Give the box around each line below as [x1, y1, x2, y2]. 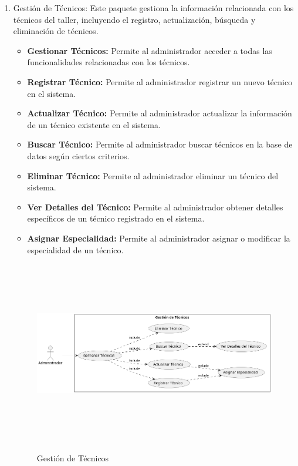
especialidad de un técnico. [27, 243, 124, 256]
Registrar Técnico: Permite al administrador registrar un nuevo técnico [27, 75, 293, 88]
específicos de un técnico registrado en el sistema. [27, 212, 205, 224]
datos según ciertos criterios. [27, 149, 130, 162]
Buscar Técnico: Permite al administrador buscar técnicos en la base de [27, 138, 293, 150]
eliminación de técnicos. [13, 25, 99, 37]
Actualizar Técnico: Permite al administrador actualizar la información [27, 107, 292, 119]
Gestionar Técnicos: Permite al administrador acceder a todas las [27, 44, 272, 56]
